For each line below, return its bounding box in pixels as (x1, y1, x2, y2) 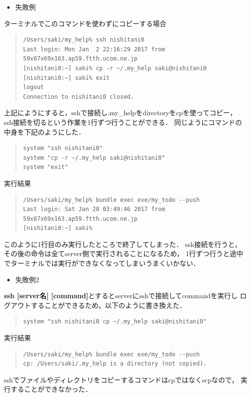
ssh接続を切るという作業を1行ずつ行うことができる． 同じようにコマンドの (4, 117, 242, 127)
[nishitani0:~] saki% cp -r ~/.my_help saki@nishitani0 (23, 64, 207, 72)
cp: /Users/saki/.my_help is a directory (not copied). (23, 360, 207, 367)
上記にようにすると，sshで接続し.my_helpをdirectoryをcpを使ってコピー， (4, 107, 237, 118)
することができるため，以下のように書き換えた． (30, 300, 187, 310)
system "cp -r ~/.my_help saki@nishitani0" (23, 154, 165, 161)
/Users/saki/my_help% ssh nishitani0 (23, 36, 145, 44)
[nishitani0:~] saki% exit (23, 74, 110, 81)
